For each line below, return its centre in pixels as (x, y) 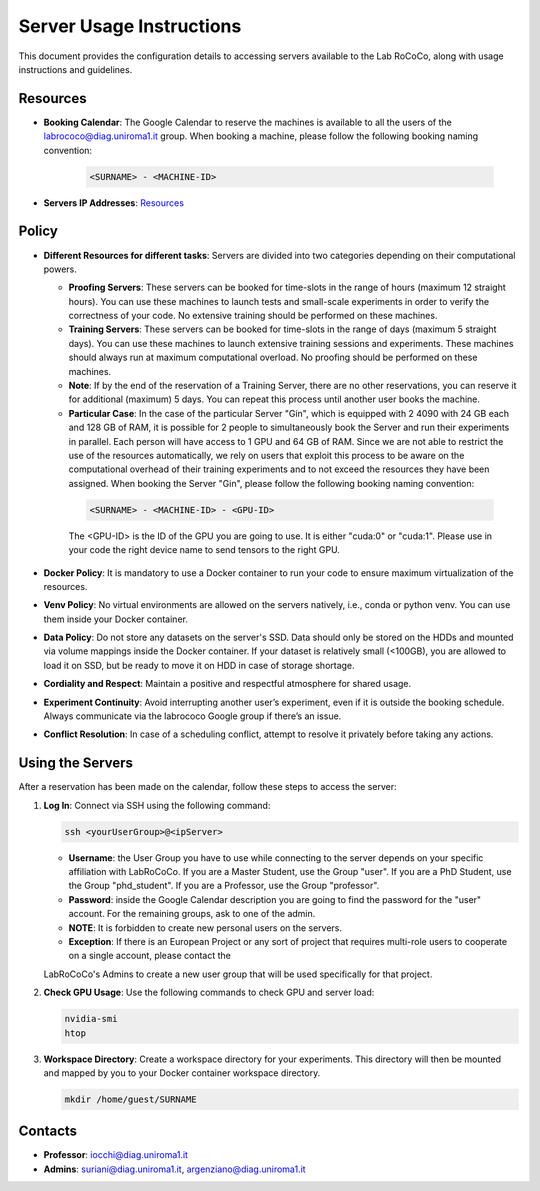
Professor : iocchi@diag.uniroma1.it (116, 1155)
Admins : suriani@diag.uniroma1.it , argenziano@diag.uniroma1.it (174, 1169)
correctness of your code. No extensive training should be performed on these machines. (253, 316)
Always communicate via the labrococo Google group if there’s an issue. (192, 716)
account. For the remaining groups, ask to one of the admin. (192, 914)
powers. (60, 269)
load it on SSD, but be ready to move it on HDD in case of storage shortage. (199, 665)
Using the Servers (76, 763)
